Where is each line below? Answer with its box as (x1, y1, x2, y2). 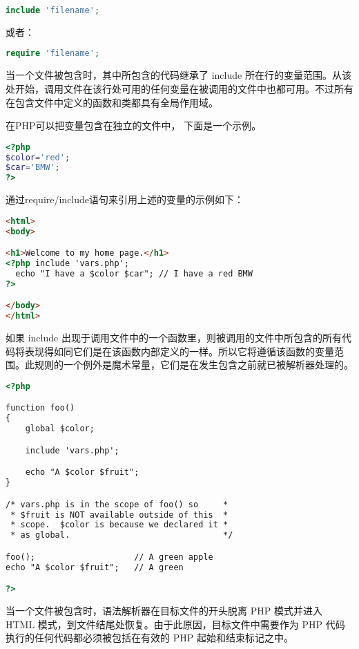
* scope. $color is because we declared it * (10, 520, 229, 530)
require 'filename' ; (6, 48, 100, 59)
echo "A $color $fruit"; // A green (6, 562, 184, 572)
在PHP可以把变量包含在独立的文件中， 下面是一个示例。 (6, 118, 262, 133)
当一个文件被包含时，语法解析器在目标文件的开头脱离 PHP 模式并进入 (6, 603, 322, 618)
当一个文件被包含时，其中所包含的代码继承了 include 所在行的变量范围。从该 (6, 68, 351, 82)
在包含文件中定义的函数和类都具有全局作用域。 (6, 95, 218, 109)
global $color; (25, 424, 95, 434)
